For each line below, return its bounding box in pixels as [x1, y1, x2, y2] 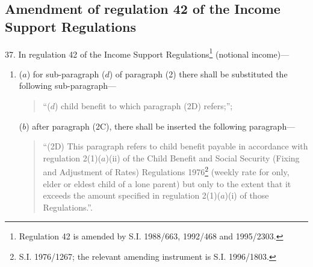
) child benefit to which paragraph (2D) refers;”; [54, 100, 233, 112]
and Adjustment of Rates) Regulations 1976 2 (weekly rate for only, [43, 164, 290, 178]
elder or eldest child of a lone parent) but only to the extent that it [43, 177, 291, 190]
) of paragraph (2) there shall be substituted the [109, 67, 288, 80]
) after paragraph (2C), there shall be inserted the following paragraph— [26, 119, 296, 132]
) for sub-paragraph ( [26, 67, 105, 80]
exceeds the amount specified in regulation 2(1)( [43, 189, 221, 202]
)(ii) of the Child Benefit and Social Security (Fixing [105, 151, 300, 164]
